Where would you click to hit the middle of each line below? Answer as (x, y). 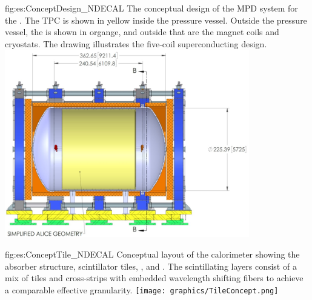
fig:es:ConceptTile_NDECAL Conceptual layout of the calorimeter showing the (152, 254)
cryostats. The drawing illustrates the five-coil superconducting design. (136, 43)
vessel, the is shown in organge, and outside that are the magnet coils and (142, 32)
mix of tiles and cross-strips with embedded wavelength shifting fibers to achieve (154, 278)
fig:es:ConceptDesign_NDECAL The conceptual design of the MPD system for (151, 8)
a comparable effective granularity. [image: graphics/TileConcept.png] (142, 289)
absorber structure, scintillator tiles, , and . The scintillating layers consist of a (151, 266)
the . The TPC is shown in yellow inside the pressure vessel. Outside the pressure (156, 20)
